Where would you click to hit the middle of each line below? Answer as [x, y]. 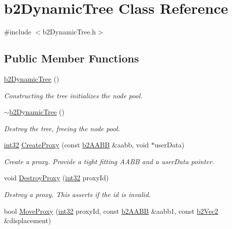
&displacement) [28, 220]
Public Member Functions [71, 58]
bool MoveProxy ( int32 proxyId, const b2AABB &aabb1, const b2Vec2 [111, 211]
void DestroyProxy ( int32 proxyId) [56, 178]
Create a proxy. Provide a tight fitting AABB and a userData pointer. [109, 161]
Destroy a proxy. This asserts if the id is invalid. [77, 194]
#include [18, 32]
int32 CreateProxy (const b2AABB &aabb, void [76, 145]
